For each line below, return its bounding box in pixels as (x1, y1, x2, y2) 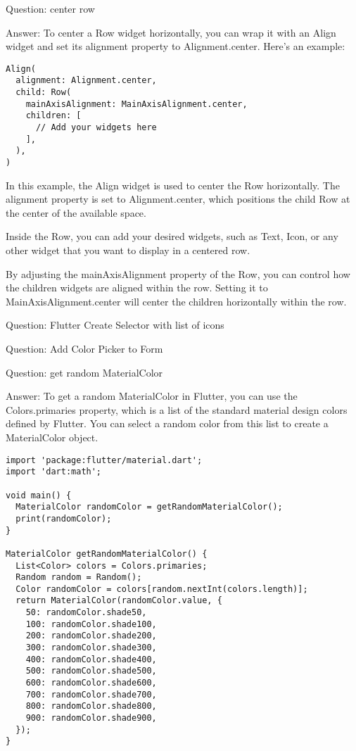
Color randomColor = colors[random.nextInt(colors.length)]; (15, 583, 308, 594)
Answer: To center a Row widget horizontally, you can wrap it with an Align (6, 25, 336, 39)
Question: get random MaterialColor (6, 365, 163, 379)
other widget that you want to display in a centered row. (6, 243, 250, 258)
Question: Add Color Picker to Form (6, 341, 163, 356)
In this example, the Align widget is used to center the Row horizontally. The (6, 177, 340, 192)
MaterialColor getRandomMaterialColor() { (6, 548, 208, 559)
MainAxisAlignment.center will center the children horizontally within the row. (6, 294, 347, 308)
